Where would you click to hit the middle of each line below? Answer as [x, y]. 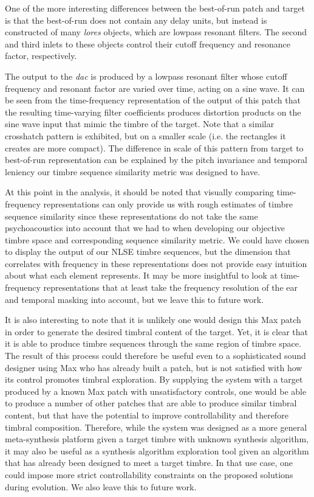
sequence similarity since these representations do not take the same [131, 216]
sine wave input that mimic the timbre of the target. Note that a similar [140, 124]
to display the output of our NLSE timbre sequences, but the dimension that [148, 252]
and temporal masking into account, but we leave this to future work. [135, 299]
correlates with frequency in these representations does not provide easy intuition [156, 263]
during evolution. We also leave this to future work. [101, 486]
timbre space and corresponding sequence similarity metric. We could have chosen [157, 239]
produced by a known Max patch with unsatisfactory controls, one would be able [156, 391]
